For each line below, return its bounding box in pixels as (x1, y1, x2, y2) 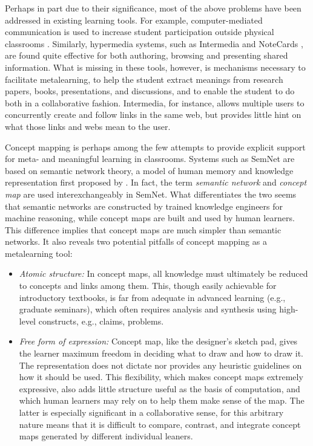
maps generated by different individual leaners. (19, 430, 193, 442)
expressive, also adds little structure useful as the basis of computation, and (19, 382, 300, 395)
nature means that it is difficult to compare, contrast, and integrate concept (19, 418, 301, 430)
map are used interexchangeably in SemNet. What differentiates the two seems (5, 187, 297, 200)
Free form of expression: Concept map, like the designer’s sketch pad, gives (19, 335, 298, 347)
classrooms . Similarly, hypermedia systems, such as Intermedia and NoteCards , (5, 37, 303, 50)
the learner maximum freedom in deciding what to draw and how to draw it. (19, 347, 303, 360)
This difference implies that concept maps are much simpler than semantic (5, 223, 282, 236)
